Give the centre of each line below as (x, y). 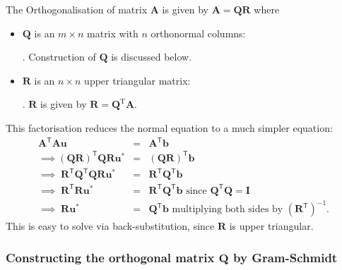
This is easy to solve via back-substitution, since (110, 226)
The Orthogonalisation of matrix (77, 9)
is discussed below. (152, 57)
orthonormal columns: (198, 33)
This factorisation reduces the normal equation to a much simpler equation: (169, 127)
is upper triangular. (271, 226)
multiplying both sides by (228, 210)
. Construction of (59, 57)
